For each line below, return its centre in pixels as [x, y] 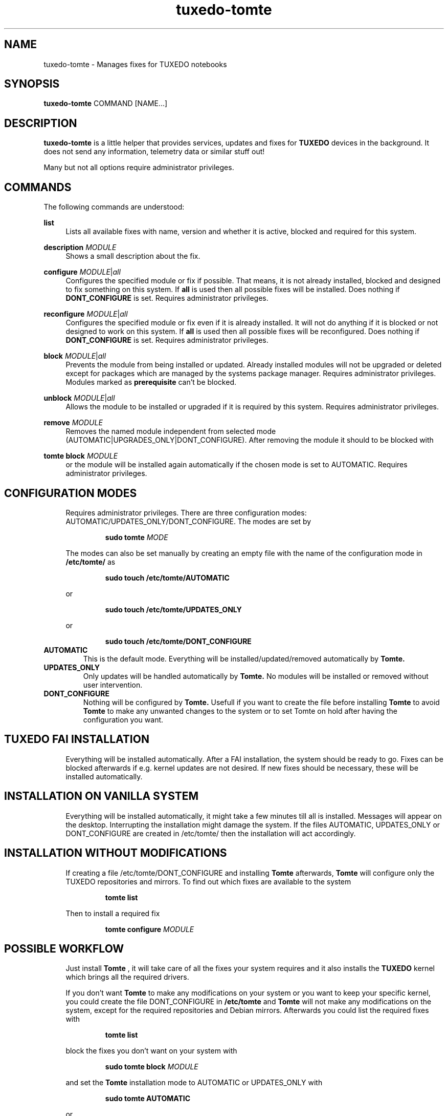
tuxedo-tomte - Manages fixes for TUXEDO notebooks [135, 64]
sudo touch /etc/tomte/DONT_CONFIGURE [178, 641]
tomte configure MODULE [150, 929]
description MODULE [80, 247]
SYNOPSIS [32, 84]
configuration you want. [123, 719]
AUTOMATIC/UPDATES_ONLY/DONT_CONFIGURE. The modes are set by [188, 521]
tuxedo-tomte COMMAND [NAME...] [106, 104]
